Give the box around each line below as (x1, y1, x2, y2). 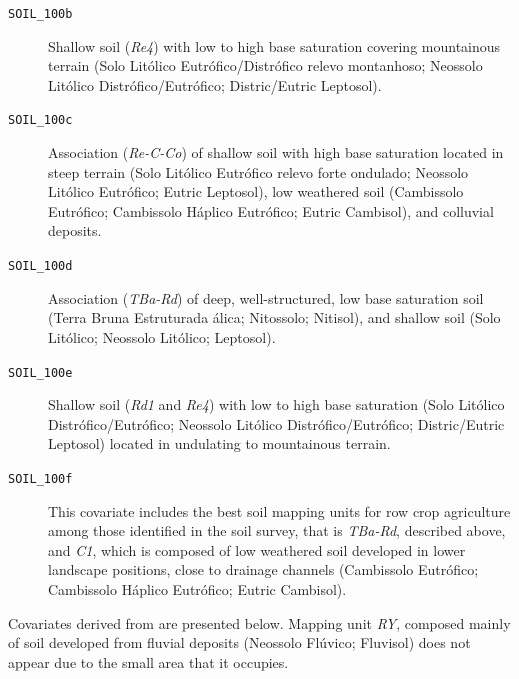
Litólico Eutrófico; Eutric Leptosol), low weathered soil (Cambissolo (48, 181, 464, 202)
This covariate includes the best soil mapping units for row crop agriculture (48, 500, 511, 521)
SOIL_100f (8, 471, 73, 486)
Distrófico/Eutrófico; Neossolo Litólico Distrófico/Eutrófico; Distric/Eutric (48, 413, 505, 434)
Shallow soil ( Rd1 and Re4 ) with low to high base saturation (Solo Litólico (48, 394, 505, 415)
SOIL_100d (8, 259, 73, 274)
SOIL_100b (8, 7, 73, 21)
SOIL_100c (8, 113, 73, 128)
